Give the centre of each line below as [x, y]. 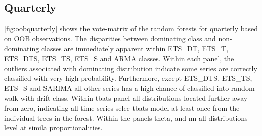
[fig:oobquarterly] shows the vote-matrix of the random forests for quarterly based [131, 29]
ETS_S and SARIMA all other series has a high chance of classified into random [129, 88]
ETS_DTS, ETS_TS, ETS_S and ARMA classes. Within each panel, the [119, 58]
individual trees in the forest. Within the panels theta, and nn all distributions [126, 118]
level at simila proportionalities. [53, 128]
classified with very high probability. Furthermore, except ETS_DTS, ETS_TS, [128, 78]
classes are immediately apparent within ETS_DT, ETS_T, [135, 48]
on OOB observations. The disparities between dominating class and [110, 38]
